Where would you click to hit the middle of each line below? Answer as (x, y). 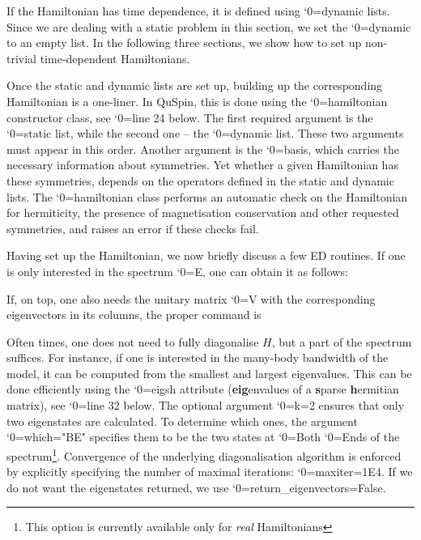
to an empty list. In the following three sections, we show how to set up (184, 43)
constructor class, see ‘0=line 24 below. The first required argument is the (190, 117)
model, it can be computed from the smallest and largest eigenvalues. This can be (209, 373)
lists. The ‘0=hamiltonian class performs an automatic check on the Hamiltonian (207, 196)
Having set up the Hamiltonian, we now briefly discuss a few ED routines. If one (206, 255)
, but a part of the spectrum (342, 341)
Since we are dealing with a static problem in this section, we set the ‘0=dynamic (209, 26)
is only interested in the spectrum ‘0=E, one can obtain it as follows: (177, 271)
